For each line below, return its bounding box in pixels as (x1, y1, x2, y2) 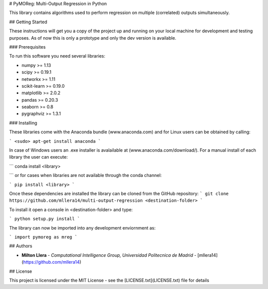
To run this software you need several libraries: (9, 53, 106, 59)
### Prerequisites (9, 44, 46, 50)
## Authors (9, 243, 32, 249)
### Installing (9, 119, 37, 126)
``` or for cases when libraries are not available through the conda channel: (9, 173, 162, 178)
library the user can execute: (9, 154, 68, 160)
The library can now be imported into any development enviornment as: (9, 225, 156, 231)
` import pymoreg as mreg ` (9, 234, 78, 240)
